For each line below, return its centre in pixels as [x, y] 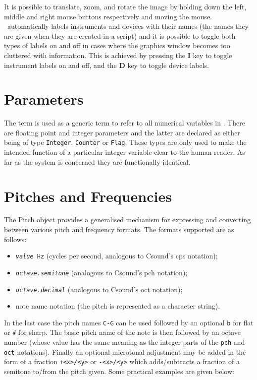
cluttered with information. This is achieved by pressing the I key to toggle [118, 55]
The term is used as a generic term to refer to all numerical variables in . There [125, 123]
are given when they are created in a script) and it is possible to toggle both [120, 35]
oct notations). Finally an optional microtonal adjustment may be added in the [125, 351]
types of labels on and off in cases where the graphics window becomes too [117, 45]
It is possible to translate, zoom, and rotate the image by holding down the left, [125, 6]
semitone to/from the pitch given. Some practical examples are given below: [119, 371]
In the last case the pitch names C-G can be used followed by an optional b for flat [129, 322]
